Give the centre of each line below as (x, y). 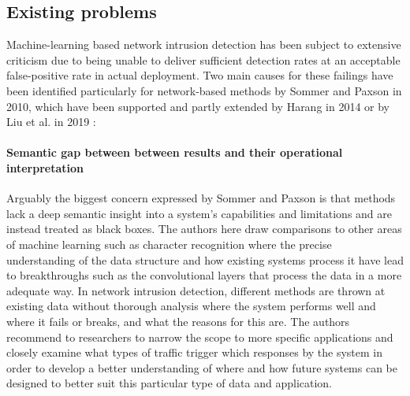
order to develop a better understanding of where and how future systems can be (202, 367)
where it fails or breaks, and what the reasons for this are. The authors (178, 321)
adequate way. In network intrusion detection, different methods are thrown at (196, 290)
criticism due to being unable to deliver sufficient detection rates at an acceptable (203, 59)
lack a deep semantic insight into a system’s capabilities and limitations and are (199, 213)
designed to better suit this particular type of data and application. (170, 383)
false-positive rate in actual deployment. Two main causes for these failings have (200, 75)
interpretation (45, 167)
